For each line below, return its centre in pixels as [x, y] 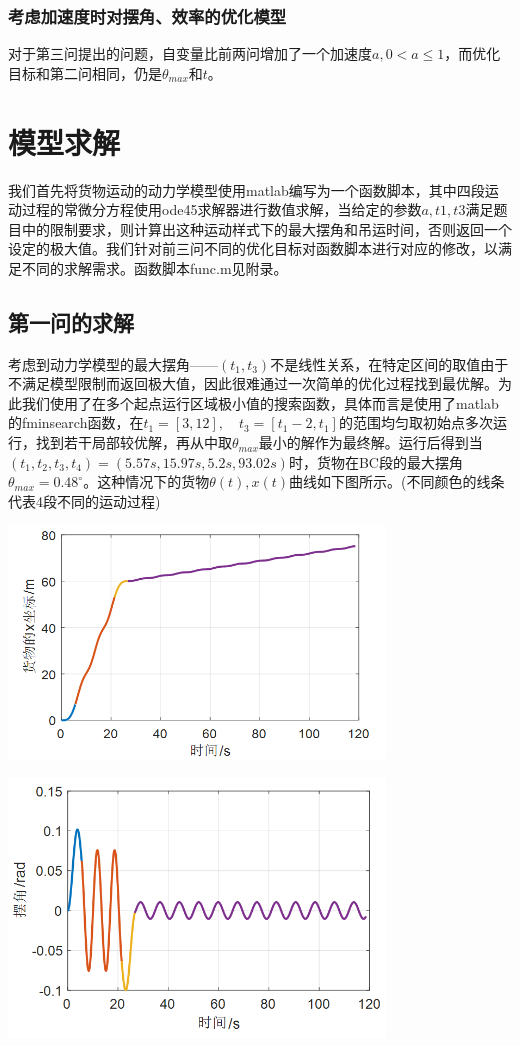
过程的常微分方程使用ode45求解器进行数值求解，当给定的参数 [221, 209]
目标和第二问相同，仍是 [85, 72]
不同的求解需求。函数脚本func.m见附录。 [154, 267]
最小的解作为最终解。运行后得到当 [370, 442]
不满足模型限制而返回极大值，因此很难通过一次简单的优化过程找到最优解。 [253, 383]
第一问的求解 [71, 321]
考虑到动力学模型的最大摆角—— [113, 363]
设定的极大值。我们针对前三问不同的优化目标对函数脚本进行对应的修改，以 [253, 248]
